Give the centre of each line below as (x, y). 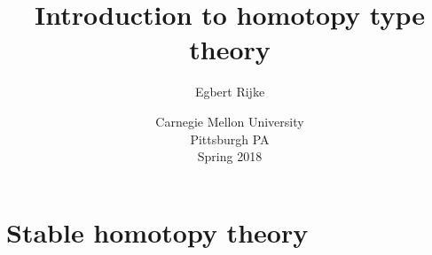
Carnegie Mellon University (230, 121)
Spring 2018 (230, 156)
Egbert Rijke (230, 92)
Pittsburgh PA (230, 139)
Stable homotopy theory (157, 232)
